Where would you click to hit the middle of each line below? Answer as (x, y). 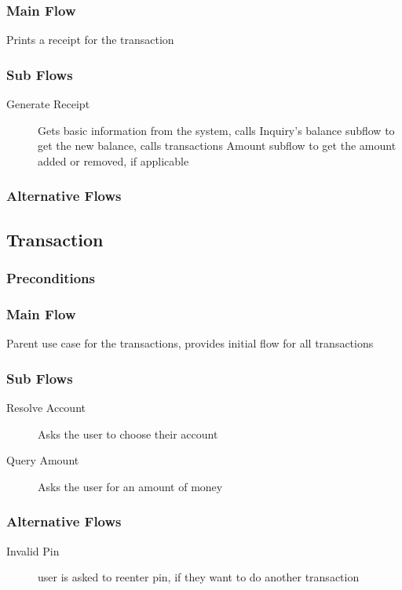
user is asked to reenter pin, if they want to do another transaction (199, 577)
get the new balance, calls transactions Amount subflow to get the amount (217, 146)
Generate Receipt (48, 104)
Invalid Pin (33, 550)
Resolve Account (46, 407)
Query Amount (43, 460)
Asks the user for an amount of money (130, 486)
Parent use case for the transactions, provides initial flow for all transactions (190, 343)
